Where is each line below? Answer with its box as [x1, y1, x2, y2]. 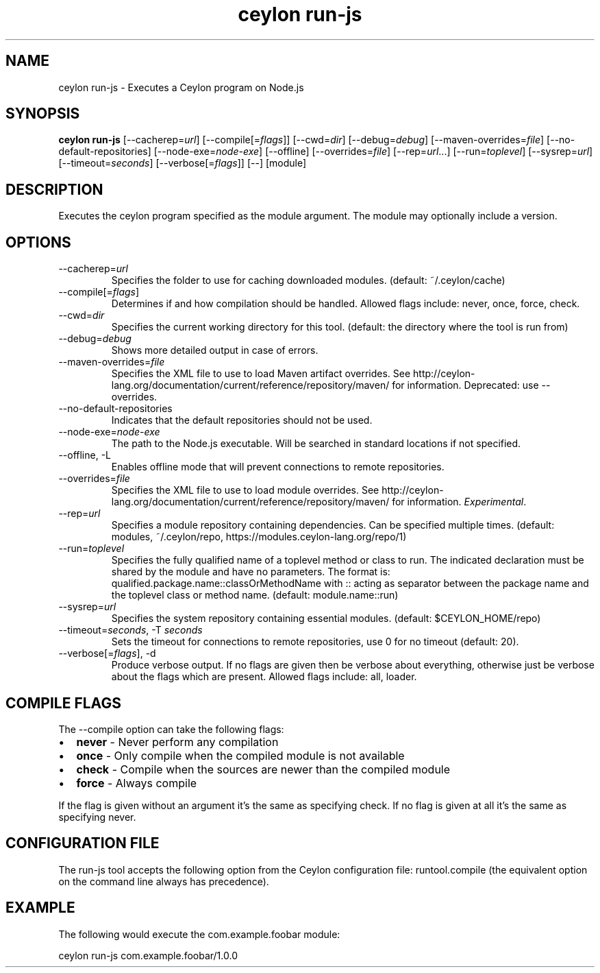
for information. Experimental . [392, 496, 527, 508]
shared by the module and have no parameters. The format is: [111, 566, 390, 578]
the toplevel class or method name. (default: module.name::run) [111, 589, 399, 601]
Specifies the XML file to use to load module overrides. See [111, 484, 379, 496]
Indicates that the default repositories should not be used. [111, 414, 373, 427]
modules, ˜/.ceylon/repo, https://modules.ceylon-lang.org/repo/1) [111, 531, 407, 543]
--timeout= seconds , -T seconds [58, 624, 203, 636]
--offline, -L [58, 449, 112, 461]
